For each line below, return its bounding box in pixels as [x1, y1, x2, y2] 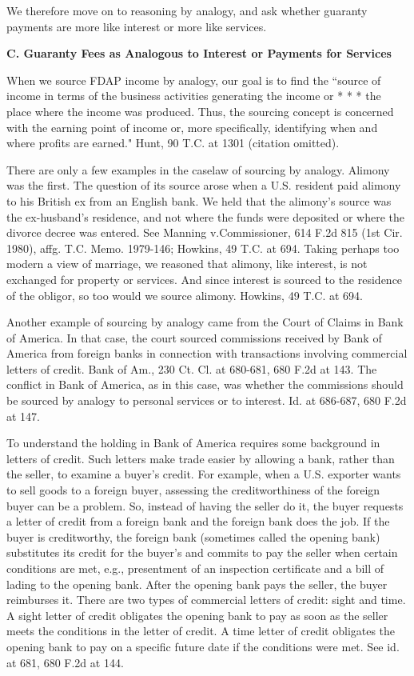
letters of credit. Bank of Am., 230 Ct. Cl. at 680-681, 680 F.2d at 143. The [6, 360, 377, 377]
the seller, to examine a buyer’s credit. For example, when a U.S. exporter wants [6, 466, 401, 482]
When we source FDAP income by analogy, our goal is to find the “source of [6, 71, 381, 88]
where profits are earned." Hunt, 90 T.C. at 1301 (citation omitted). [6, 134, 340, 151]
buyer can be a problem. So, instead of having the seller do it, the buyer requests [6, 497, 404, 514]
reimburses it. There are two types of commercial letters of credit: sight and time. [6, 591, 406, 608]
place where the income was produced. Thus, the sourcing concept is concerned [6, 102, 394, 119]
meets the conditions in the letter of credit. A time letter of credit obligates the [6, 622, 396, 639]
